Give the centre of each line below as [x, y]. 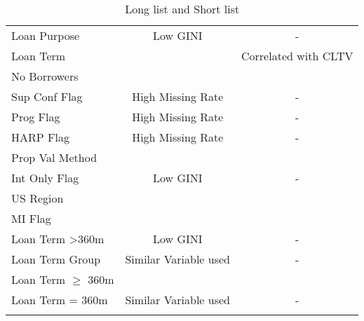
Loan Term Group [56, 259]
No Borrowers [45, 76]
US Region [38, 198]
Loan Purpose [46, 35]
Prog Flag [36, 117]
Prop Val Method [54, 157]
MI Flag [31, 218]
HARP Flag [40, 137]
